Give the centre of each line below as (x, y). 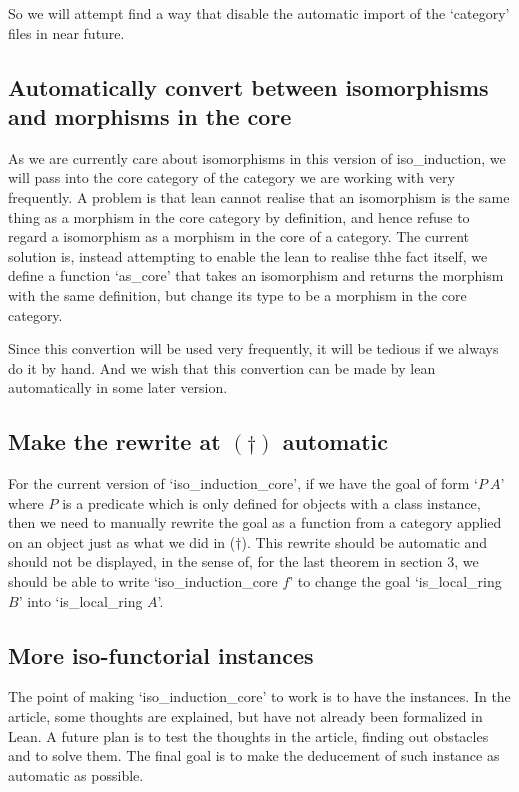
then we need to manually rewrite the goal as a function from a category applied (255, 522)
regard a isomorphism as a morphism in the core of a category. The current (239, 236)
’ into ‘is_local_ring (80, 600)
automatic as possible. (76, 774)
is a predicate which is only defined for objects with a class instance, (271, 502)
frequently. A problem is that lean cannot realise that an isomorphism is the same (259, 196)
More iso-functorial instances (161, 654)
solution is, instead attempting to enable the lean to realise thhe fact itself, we (248, 255)
